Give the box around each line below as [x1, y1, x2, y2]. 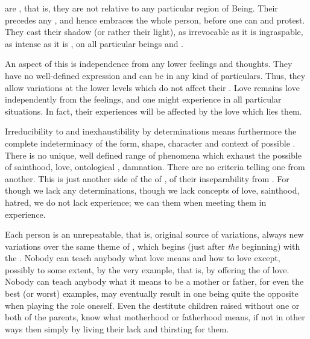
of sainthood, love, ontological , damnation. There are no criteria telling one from [5, 160, 305, 173]
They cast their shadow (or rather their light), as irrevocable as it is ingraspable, [5, 25, 303, 38]
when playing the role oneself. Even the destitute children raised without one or [5, 299, 300, 311]
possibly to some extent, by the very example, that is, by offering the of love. [5, 263, 289, 276]
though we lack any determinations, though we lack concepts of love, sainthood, [5, 184, 300, 197]
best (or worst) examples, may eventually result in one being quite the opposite [5, 287, 299, 300]
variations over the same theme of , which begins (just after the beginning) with [5, 239, 300, 252]
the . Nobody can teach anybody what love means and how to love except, [5, 252, 280, 264]
